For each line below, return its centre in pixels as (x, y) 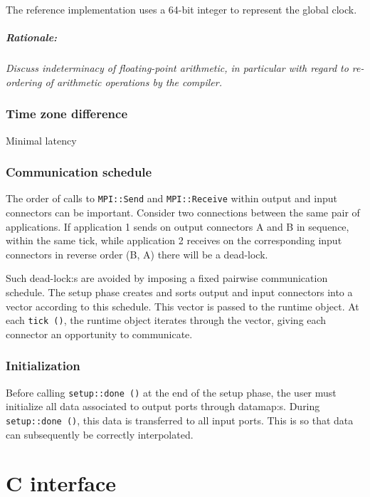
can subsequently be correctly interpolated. (100, 434)
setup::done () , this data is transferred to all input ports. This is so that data (180, 420)
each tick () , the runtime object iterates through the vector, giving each (166, 320)
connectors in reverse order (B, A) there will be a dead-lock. (137, 254)
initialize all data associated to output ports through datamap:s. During (163, 406)
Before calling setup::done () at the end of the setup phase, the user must (171, 392)
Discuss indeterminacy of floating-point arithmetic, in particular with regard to (177, 68)
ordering (24, 82)
